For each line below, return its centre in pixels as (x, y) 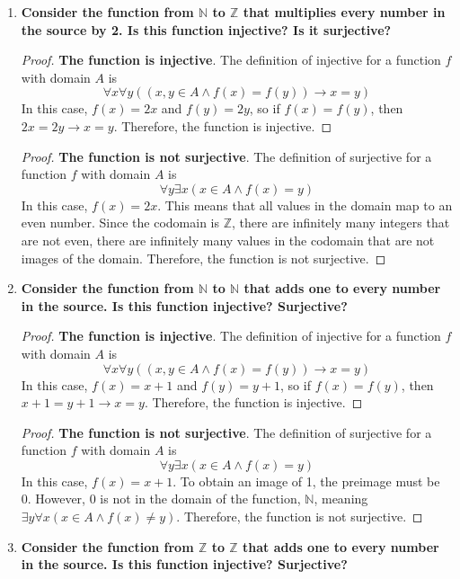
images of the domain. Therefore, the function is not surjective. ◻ (203, 258)
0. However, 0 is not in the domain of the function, (161, 499)
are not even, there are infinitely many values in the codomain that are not (228, 240)
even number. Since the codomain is (120, 223)
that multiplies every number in (344, 12)
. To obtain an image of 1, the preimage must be (306, 481)
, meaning (341, 499)
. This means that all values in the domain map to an (305, 205)
